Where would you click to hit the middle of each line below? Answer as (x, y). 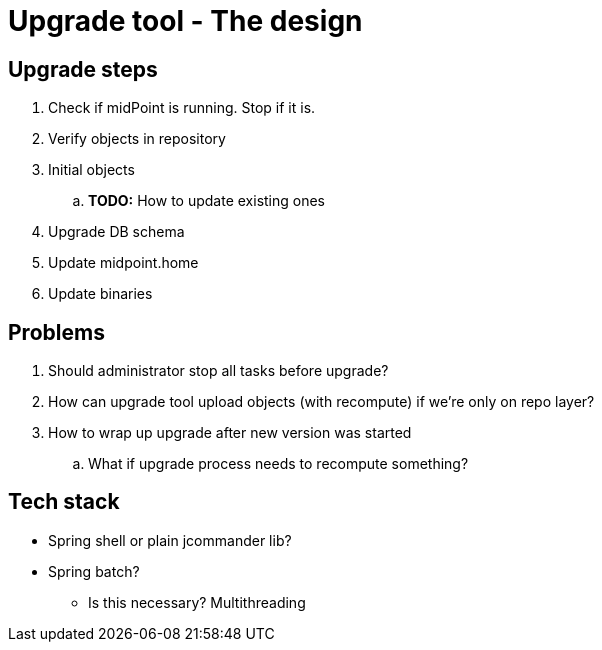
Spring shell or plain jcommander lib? (170, 540)
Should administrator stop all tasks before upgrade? (218, 371)
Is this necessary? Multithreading (197, 602)
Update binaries (100, 294)
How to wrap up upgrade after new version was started (230, 433)
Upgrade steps (83, 69)
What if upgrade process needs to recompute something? (278, 464)
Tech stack (64, 502)
